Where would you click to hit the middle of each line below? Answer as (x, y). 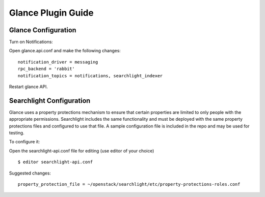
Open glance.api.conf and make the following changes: (65, 51)
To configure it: (25, 142)
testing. (17, 133)
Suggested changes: (30, 173)
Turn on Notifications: (31, 42)
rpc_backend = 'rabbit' (46, 69)
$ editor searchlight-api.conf (55, 162)
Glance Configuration (43, 30)
